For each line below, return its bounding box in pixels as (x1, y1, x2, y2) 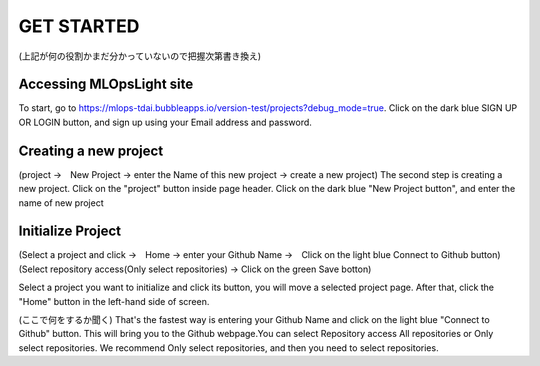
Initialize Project (18, 223, 122, 240)
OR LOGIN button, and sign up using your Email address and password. (18, 116, 312, 128)
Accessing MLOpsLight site (18, 76, 194, 93)
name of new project (18, 196, 104, 209)
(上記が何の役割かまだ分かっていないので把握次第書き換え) (18, 50, 262, 62)
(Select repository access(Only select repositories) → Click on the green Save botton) (18, 263, 372, 275)
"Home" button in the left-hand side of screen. (18, 295, 210, 307)
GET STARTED (18, 15, 140, 37)
